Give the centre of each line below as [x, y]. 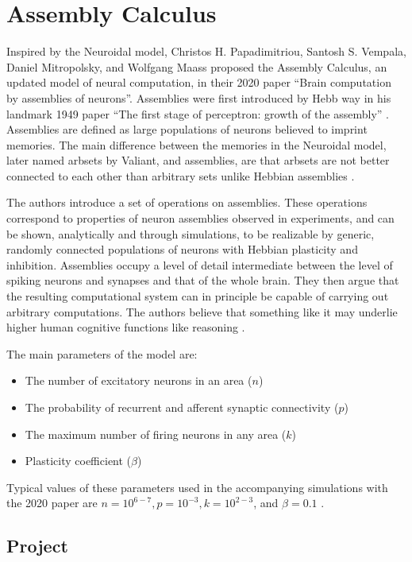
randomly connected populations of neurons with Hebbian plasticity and [182, 249]
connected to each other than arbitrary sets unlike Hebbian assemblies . [181, 175]
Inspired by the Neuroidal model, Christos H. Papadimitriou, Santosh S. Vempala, [206, 51]
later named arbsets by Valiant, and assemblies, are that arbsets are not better [198, 160]
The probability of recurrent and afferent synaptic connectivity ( [182, 407]
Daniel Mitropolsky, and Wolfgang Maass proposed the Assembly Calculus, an [197, 66]
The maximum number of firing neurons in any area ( [156, 434]
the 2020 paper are [52, 503]
